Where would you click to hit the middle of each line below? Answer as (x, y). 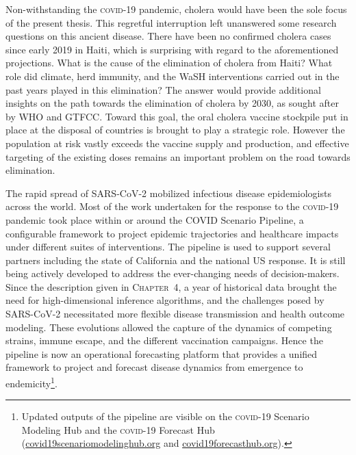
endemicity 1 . (31, 382)
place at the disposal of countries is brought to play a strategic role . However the (175, 130)
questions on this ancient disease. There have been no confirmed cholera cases (168, 36)
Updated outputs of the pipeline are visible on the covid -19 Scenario (165, 416)
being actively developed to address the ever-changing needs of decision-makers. (173, 273)
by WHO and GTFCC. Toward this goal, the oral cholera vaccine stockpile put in (177, 116)
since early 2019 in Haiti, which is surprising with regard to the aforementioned (172, 49)
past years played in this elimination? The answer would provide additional (163, 89)
